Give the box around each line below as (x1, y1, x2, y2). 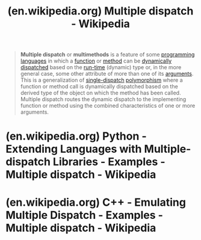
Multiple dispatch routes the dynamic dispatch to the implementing (20, 96, 187, 103)
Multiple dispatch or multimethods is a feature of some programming (20, 51, 195, 58)
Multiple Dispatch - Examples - (5, 208, 164, 222)
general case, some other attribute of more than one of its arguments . (20, 70, 194, 78)
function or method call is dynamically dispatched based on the (20, 83, 178, 90)
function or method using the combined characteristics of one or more (20, 102, 196, 109)
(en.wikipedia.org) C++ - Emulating (5, 195, 186, 209)
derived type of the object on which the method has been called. (20, 89, 181, 97)
